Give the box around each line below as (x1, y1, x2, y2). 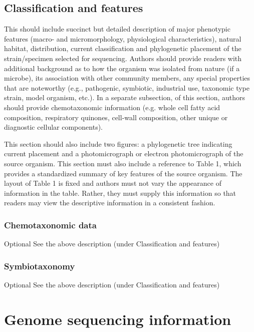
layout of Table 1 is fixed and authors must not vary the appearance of (4, 178, 221, 188)
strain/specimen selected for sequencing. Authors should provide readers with (4, 53, 242, 63)
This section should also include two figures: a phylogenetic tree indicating (4, 138, 232, 149)
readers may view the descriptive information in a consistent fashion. (4, 197, 215, 208)
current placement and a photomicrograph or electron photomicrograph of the (4, 148, 243, 159)
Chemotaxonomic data (4, 218, 97, 231)
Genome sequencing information (4, 308, 231, 329)
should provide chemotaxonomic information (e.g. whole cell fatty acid (4, 102, 220, 112)
